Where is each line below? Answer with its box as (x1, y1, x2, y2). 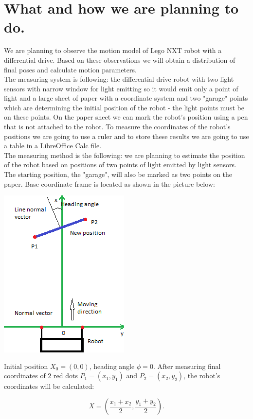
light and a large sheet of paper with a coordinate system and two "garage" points (4, 93, 248, 103)
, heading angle (89, 361, 135, 371)
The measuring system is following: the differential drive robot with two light (4, 74, 234, 84)
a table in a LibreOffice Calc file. (4, 140, 102, 151)
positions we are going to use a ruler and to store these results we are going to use (4, 131, 249, 141)
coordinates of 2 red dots (4, 370, 78, 381)
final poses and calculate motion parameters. (4, 64, 137, 74)
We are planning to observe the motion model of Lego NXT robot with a (4, 45, 222, 55)
